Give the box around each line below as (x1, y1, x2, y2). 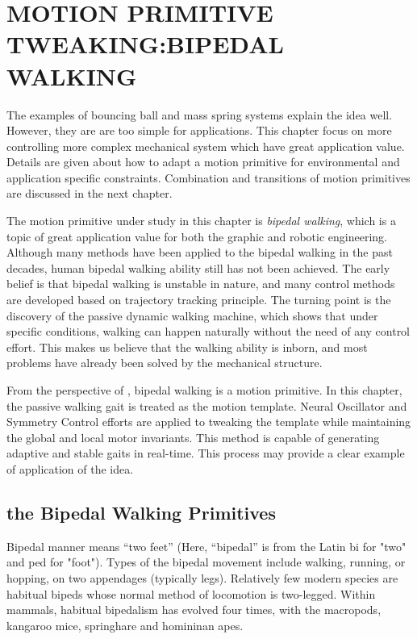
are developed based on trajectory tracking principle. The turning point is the (6, 291, 391, 308)
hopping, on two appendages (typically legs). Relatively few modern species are (6, 569, 398, 586)
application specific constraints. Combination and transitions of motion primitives (6, 169, 411, 186)
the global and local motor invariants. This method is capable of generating (6, 428, 380, 445)
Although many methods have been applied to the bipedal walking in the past (6, 244, 393, 261)
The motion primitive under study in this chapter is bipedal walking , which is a (6, 212, 396, 229)
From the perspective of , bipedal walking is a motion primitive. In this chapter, (6, 382, 402, 398)
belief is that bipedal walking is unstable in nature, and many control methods (6, 275, 395, 292)
